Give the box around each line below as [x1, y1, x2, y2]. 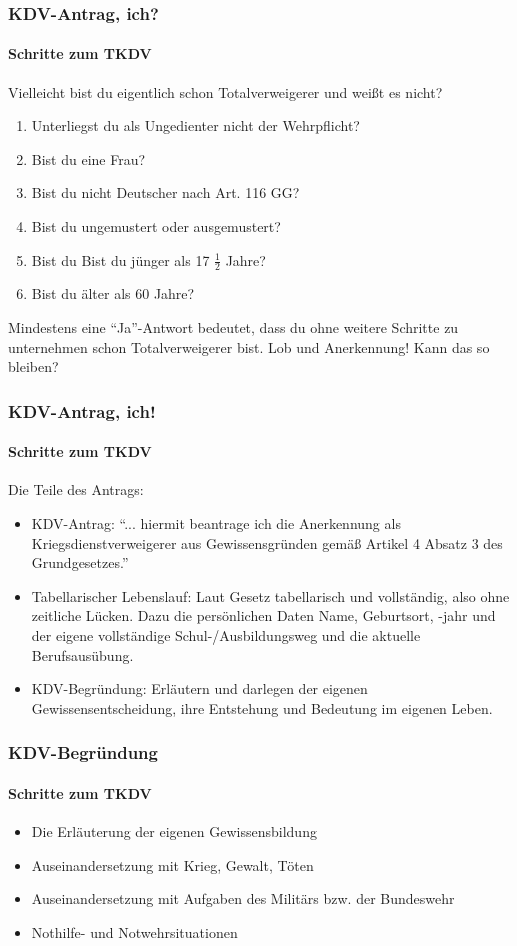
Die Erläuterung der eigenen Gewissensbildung [31, 821, 317, 842]
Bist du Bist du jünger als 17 [31, 249, 210, 270]
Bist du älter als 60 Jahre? [31, 283, 195, 304]
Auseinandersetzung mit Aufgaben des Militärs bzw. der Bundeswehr [31, 888, 455, 909]
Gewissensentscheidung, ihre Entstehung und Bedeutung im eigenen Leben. [31, 697, 493, 718]
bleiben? [8, 356, 59, 377]
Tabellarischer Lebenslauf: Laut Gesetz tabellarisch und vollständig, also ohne [31, 585, 510, 606]
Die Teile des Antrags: [8, 479, 144, 500]
